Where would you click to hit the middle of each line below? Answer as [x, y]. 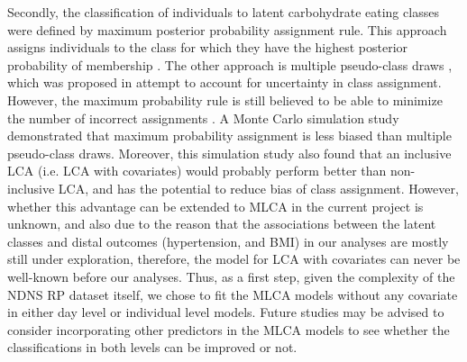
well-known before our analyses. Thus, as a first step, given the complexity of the [231, 276]
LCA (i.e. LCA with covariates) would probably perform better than [197, 171]
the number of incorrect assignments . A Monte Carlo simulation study [203, 118]
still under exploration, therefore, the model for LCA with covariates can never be [234, 259]
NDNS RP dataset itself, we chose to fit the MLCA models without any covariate [233, 294]
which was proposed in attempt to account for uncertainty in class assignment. [224, 82]
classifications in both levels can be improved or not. [152, 347]
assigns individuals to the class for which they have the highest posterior [208, 47]
